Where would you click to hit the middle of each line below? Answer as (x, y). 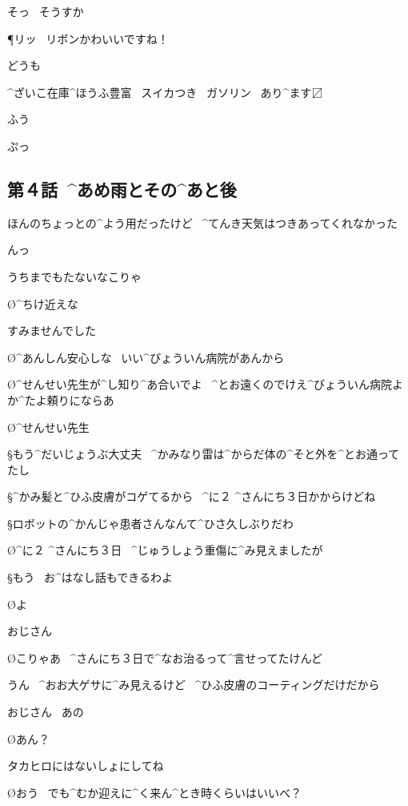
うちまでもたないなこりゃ (74, 276)
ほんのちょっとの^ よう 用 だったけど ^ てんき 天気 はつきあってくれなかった (202, 222)
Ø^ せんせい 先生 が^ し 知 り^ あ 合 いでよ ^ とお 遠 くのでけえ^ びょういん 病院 (200, 384)
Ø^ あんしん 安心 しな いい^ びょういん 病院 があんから (146, 357)
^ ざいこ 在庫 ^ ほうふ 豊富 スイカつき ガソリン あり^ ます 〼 (165, 92)
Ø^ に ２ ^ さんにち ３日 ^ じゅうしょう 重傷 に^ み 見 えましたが (165, 550)
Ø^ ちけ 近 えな (43, 303)
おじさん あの (46, 712)
